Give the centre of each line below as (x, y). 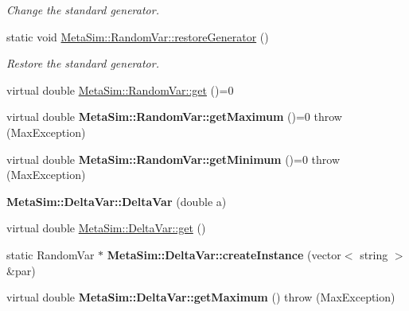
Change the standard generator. (83, 10)
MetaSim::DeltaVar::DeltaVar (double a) (117, 201)
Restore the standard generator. (83, 63)
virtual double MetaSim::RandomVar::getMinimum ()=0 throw (173, 159)
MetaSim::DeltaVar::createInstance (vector (224, 254)
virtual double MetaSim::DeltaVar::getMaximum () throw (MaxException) (201, 297)
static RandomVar (51, 254)
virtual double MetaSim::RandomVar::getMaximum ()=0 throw (174, 117)
